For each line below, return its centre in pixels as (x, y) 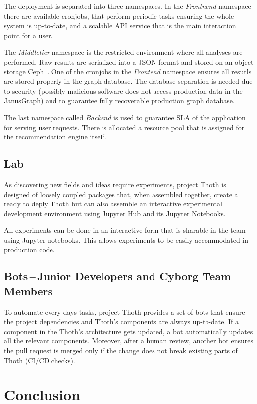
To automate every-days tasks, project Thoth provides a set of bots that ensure (125, 311)
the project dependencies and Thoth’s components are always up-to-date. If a (122, 321)
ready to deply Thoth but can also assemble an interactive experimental (113, 204)
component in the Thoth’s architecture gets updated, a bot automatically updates (128, 331)
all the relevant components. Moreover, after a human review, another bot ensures (128, 341)
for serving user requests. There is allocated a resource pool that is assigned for (124, 127)
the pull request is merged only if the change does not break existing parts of (121, 351)
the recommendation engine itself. (55, 137)
